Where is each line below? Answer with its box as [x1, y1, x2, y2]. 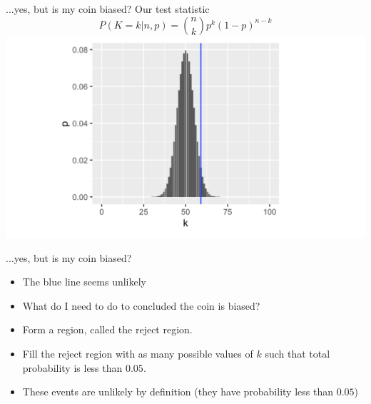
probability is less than [22, 360, 123, 375]
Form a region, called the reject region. [22, 322, 193, 337]
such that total [265, 346, 330, 361]
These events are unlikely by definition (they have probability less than [22, 384, 333, 399]
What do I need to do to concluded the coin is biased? [22, 298, 260, 313]
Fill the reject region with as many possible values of [22, 346, 253, 361]
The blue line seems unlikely [22, 274, 146, 289]
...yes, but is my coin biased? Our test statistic [6, 1, 210, 16]
